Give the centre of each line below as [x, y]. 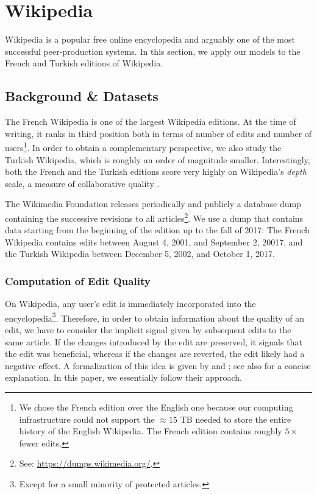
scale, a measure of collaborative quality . [82, 183]
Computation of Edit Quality [78, 281]
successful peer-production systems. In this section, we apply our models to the [153, 51]
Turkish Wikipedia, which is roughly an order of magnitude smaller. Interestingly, [158, 159]
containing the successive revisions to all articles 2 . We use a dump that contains [154, 217]
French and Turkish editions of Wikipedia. [84, 63]
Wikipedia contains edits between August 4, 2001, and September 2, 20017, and [154, 242]
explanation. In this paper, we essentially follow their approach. [123, 377]
